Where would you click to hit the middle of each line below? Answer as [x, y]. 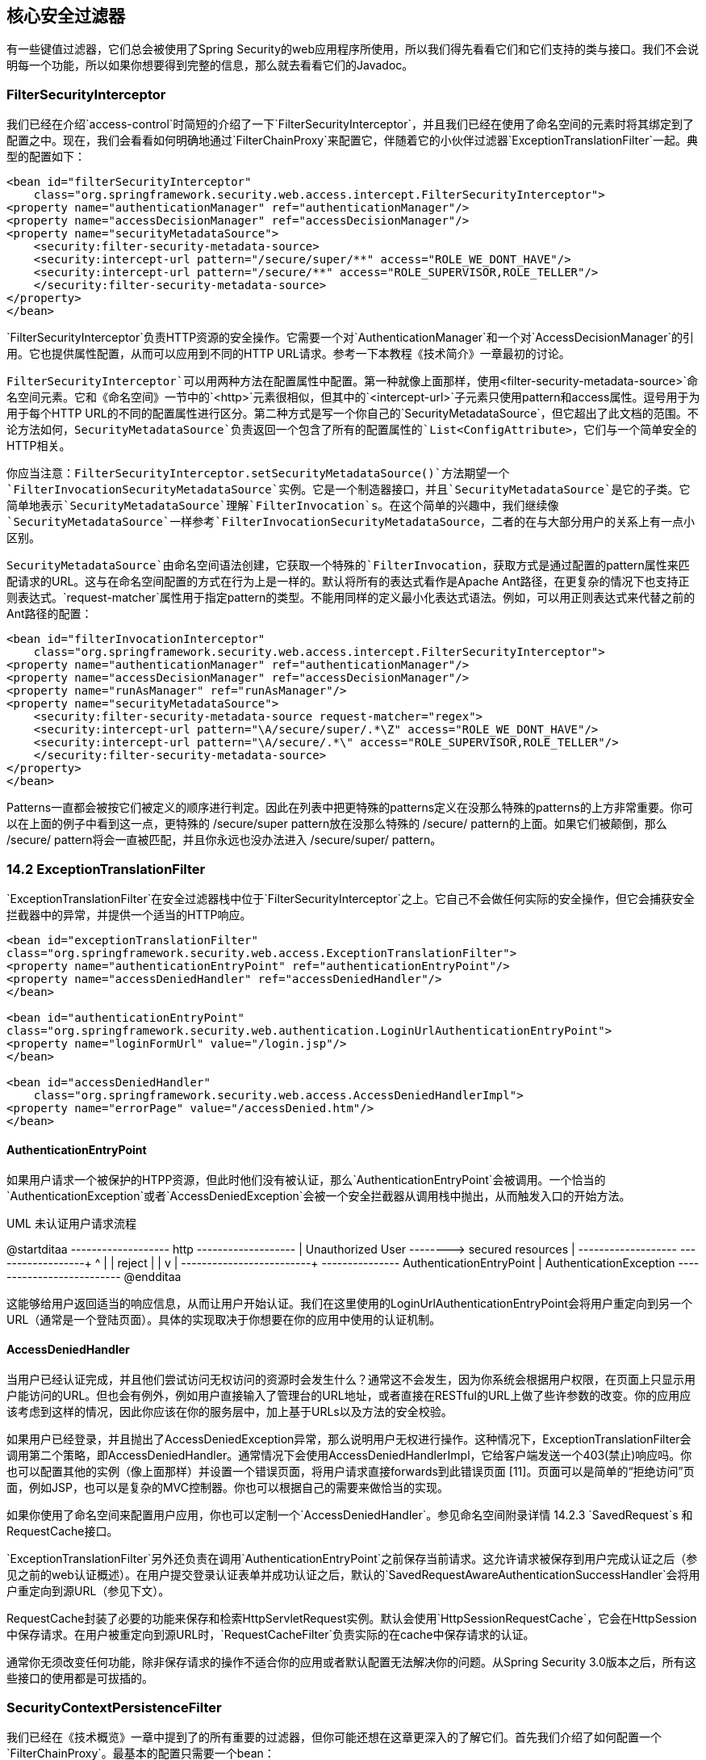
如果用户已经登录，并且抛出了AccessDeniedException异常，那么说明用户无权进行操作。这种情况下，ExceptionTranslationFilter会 [349, 1439]
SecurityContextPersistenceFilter [114, 1707]
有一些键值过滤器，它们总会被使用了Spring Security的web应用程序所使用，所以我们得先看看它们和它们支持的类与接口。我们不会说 [353, 49]
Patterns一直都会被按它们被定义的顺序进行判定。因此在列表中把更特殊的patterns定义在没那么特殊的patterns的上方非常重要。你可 [350, 808]
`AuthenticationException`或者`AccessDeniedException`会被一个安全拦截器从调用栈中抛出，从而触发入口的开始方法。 [319, 1196]
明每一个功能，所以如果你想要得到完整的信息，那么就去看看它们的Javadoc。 [210, 65]
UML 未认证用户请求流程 [71, 1224]
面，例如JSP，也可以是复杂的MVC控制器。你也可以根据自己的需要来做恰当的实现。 [228, 1488]
